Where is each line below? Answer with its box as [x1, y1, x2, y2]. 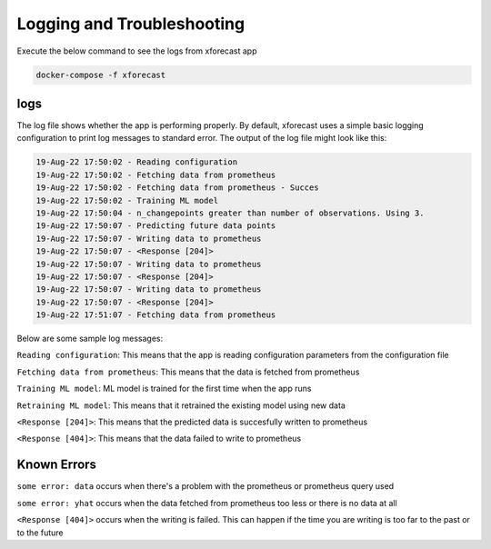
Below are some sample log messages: [16, 333, 164, 344]
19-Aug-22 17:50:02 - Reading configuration [35, 157, 238, 167]
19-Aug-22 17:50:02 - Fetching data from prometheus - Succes [35, 183, 319, 193]
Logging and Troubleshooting [16, 14, 245, 34]
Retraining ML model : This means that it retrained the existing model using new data [16, 400, 346, 411]
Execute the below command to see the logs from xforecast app [16, 45, 257, 56]
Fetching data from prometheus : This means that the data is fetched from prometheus [16, 366, 360, 377]
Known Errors [16, 457, 97, 473]
